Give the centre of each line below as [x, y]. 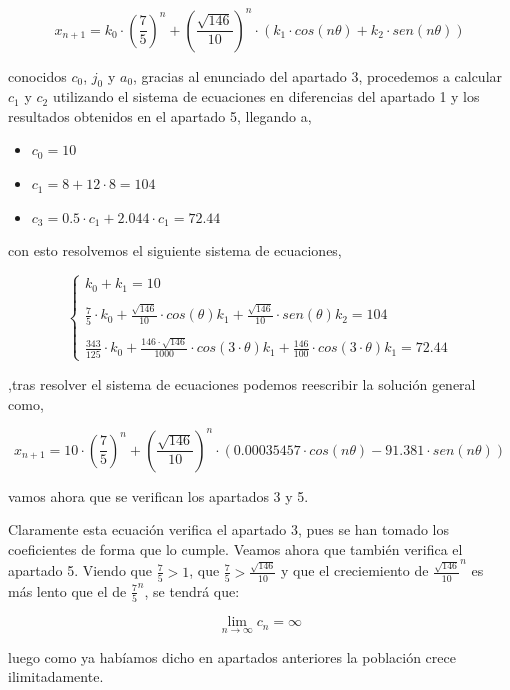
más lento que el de [67, 590]
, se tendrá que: [192, 590]
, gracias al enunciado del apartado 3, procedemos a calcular [318, 75]
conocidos [37, 75]
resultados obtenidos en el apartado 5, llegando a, [160, 115]
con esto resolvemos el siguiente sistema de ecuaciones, [175, 250]
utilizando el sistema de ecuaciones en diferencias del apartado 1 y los [266, 96]
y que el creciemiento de [355, 570]
